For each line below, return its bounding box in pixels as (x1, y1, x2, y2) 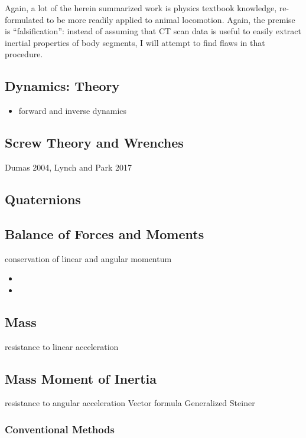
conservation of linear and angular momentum (5, 252, 172, 264)
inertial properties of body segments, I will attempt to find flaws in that (5, 36, 265, 48)
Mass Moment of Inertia (5, 369, 157, 387)
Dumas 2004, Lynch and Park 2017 (5, 161, 132, 173)
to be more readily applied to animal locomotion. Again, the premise (46, 13, 295, 25)
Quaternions (5, 189, 81, 208)
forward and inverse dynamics (18, 104, 127, 117)
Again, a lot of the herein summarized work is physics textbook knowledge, (5, 2, 277, 14)
